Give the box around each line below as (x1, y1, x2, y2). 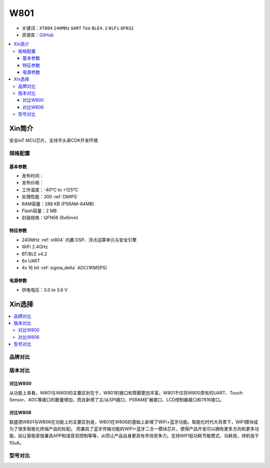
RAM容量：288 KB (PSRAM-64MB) (21, 201, 94, 207)
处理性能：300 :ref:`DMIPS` (21, 194, 78, 200)
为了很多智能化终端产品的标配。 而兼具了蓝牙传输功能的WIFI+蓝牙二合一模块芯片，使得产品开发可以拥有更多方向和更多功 (9, 425, 259, 431)
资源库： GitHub (21, 32, 54, 38)
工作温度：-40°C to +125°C (21, 187, 78, 193)
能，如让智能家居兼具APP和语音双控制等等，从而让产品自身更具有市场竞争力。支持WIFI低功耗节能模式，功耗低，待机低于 (9, 433, 259, 439)
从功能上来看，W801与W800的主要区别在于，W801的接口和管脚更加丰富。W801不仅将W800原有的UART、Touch (9, 389, 242, 395)
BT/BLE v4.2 (21, 251, 47, 257)
